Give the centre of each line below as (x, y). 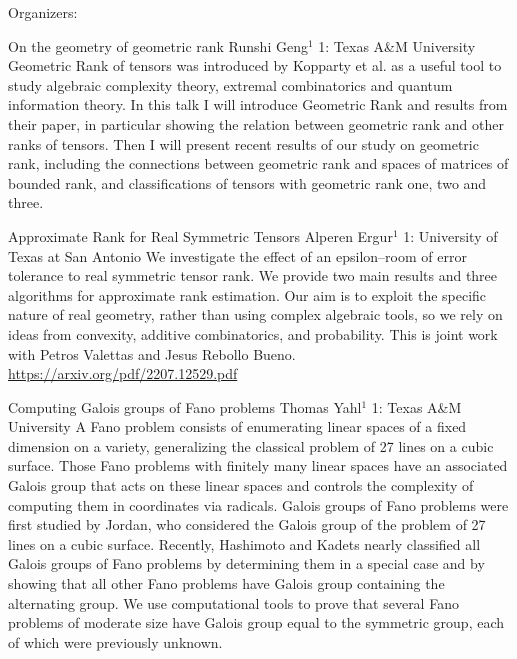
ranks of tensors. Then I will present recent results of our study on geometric (243, 143)
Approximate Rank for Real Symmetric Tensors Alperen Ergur (200, 235)
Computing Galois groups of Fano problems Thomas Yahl (185, 406)
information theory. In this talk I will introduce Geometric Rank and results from (258, 104)
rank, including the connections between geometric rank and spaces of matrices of (258, 163)
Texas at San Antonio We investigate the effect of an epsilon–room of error (237, 255)
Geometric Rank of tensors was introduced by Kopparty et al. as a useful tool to (255, 65)
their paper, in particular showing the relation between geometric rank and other (256, 123)
